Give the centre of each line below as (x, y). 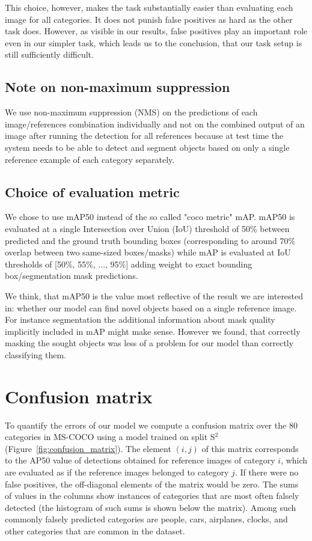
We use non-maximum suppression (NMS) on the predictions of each (131, 112)
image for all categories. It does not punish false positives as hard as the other (149, 19)
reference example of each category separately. (90, 159)
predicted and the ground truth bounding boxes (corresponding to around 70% (150, 240)
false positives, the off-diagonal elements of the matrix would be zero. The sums (152, 484)
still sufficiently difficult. (49, 54)
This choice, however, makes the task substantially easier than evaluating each (149, 7)
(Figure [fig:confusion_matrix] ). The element (88, 448)
